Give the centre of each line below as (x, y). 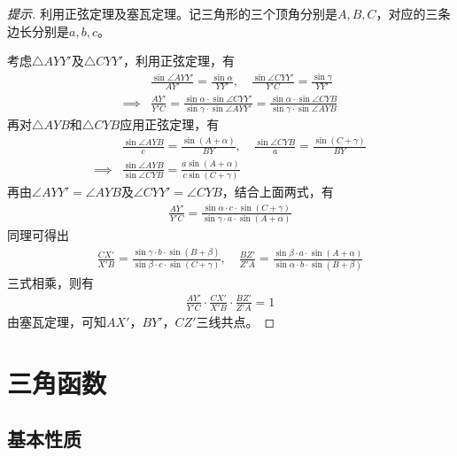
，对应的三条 (413, 13)
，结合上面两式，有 (278, 191)
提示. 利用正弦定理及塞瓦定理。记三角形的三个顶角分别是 (172, 13)
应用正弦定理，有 (170, 124)
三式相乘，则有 (50, 282)
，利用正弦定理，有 (178, 61)
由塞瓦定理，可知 (57, 321)
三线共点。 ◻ (236, 321)
